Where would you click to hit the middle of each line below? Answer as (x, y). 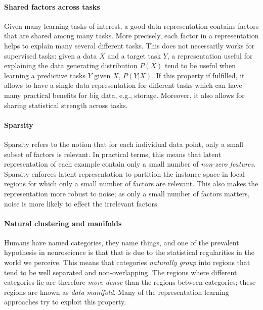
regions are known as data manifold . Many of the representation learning (117, 292)
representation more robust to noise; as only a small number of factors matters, (127, 193)
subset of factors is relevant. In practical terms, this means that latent (113, 154)
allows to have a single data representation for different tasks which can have (123, 85)
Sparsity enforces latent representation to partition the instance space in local (124, 173)
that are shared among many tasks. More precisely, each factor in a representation (131, 36)
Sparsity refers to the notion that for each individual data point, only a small (124, 144)
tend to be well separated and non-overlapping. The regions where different (121, 272)
